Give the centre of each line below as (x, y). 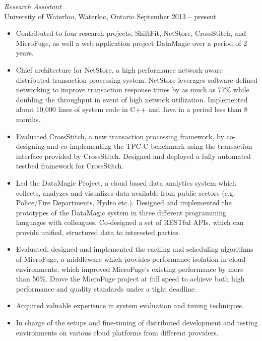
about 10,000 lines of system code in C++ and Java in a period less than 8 (132, 109)
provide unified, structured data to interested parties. (98, 232)
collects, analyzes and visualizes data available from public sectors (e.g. (125, 192)
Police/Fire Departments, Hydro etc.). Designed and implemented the (124, 203)
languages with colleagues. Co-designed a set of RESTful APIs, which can (130, 222)
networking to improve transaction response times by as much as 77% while (133, 90)
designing (30, 146)
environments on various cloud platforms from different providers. (117, 332)
